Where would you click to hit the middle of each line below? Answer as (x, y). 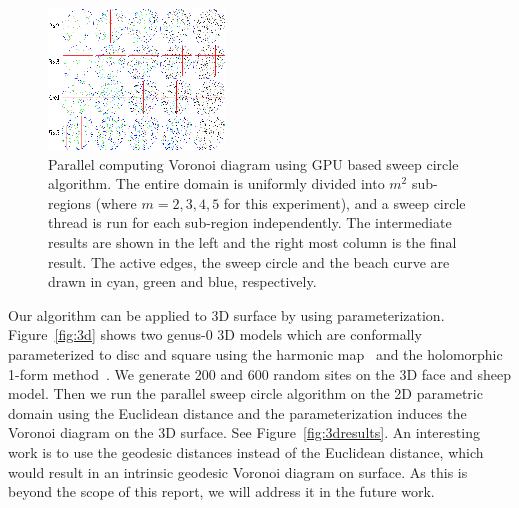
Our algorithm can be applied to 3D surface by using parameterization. (226, 314)
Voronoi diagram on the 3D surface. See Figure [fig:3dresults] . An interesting (244, 432)
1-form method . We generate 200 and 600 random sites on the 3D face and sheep (259, 373)
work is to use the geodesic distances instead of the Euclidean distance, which (246, 451)
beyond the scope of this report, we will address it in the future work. (221, 491)
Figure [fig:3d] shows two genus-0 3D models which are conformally (215, 334)
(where (116, 202)
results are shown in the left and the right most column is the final (252, 241)
